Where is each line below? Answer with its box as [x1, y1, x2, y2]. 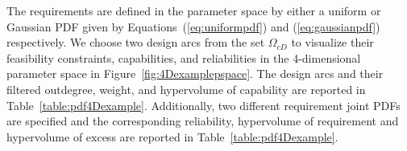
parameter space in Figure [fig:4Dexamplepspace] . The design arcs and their [6, 65, 384, 82]
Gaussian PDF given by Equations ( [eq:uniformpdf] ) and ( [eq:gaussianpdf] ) [6, 18, 380, 35]
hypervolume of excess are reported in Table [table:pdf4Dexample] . [6, 128, 338, 145]
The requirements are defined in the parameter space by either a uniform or [6, 2, 381, 18]
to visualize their [291, 34, 374, 51]
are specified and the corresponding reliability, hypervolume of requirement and [6, 112, 399, 129]
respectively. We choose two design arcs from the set [6, 34, 265, 51]
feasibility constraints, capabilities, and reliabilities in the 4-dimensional [6, 49, 361, 66]
